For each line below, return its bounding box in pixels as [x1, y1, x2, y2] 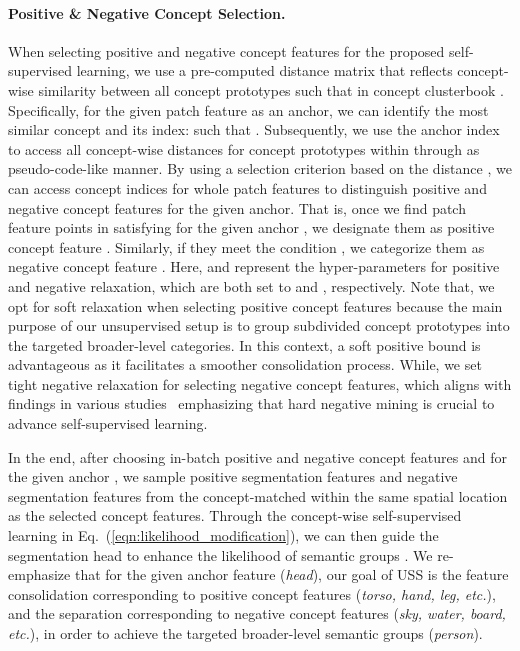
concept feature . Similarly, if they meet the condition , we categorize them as [8, 236, 485, 257]
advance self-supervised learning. [8, 413, 208, 434]
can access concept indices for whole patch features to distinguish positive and [8, 177, 487, 198]
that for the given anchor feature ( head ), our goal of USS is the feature [74, 564, 509, 585]
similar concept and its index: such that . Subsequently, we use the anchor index [8, 119, 500, 140]
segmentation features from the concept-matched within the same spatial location [8, 485, 508, 506]
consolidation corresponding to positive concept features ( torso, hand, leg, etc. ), [8, 583, 496, 604]
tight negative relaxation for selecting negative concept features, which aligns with [8, 373, 512, 394]
